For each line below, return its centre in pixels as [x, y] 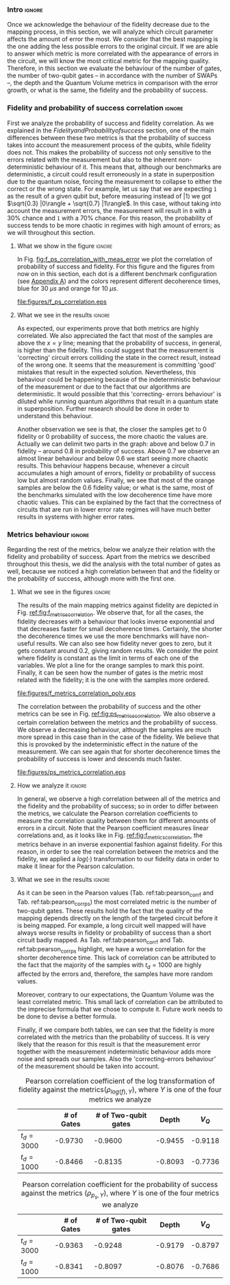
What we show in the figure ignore [65, 246]
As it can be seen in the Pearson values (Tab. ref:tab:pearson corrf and [115, 894]
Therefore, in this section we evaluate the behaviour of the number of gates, [115, 68]
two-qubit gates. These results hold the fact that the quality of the [110, 911]
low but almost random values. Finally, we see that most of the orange [116, 480]
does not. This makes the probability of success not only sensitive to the [109, 152]
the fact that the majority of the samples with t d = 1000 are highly [109, 966]
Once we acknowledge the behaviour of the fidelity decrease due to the [108, 25]
